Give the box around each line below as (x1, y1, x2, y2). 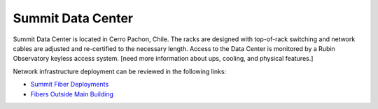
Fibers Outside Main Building (30, 89, 114, 98)
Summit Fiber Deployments (30, 80, 109, 89)
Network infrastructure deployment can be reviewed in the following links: (13, 67, 227, 75)
